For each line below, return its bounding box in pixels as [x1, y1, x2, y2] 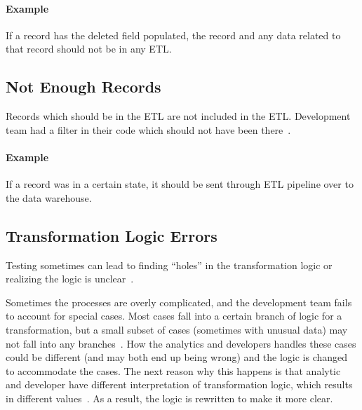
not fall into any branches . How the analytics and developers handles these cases [6, 336, 356, 350]
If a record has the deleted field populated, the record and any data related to [6, 27, 341, 42]
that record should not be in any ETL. [6, 41, 172, 56]
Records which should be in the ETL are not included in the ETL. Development [6, 109, 351, 123]
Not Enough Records [6, 76, 161, 97]
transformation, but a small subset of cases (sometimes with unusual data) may [6, 322, 348, 336]
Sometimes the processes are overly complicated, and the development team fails [6, 294, 352, 309]
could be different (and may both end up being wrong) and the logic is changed [6, 350, 348, 364]
